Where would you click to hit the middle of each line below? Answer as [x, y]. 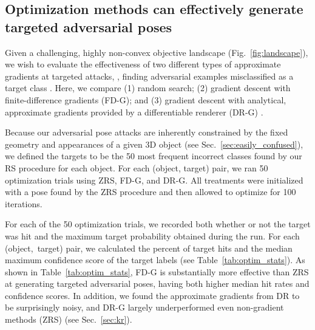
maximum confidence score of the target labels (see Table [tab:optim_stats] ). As [155, 260]
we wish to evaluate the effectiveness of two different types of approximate [143, 64]
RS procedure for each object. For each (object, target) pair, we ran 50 [137, 167]
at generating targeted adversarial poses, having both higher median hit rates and [157, 284]
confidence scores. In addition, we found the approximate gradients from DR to [152, 295]
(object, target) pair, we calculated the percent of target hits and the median [149, 248]
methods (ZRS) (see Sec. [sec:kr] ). [69, 319]
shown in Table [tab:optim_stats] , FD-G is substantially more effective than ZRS [157, 271]
